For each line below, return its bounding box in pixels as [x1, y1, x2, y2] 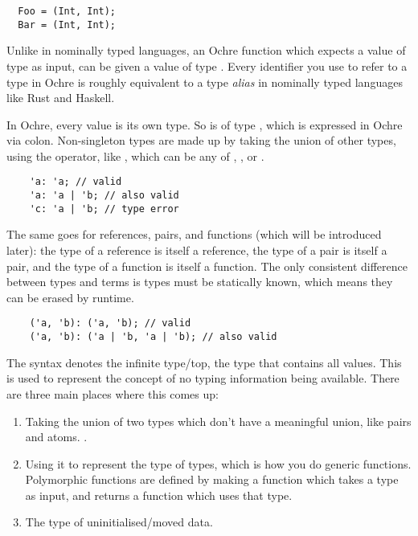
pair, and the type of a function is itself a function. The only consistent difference [6, 257, 408, 274]
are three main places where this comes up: [6, 385, 219, 402]
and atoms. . [25, 428, 88, 445]
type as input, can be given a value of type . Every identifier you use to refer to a [6, 57, 408, 74]
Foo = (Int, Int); [18, 6, 117, 17]
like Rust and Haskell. [6, 89, 115, 106]
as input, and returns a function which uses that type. [25, 486, 293, 503]
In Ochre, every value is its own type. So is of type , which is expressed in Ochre [6, 116, 403, 133]
